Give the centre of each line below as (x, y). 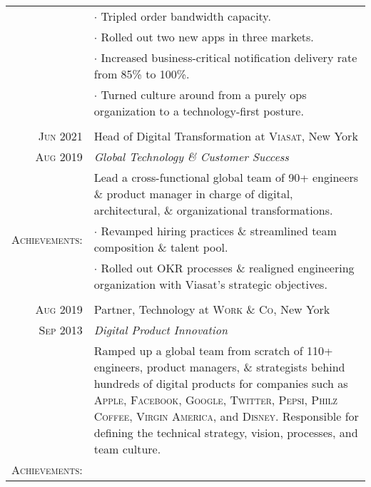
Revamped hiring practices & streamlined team (219, 231)
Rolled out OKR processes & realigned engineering (228, 268)
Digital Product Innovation (161, 330)
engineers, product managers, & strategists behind (219, 367)
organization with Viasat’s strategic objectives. (210, 284)
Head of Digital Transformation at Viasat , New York (226, 136)
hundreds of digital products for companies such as (221, 383)
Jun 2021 (60, 136)
